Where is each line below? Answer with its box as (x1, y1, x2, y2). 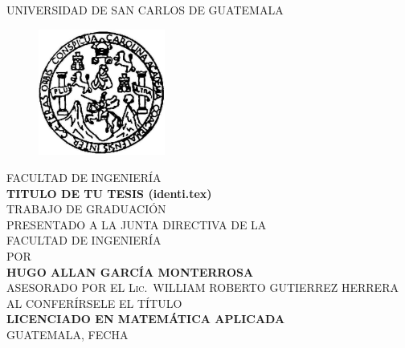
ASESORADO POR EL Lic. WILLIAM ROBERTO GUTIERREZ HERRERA (6, 279, 399, 296)
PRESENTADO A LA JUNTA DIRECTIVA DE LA (6, 216, 267, 233)
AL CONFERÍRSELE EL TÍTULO (6, 294, 182, 311)
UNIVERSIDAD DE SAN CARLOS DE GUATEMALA (6, 2, 284, 18)
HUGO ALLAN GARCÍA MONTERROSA (6, 263, 254, 280)
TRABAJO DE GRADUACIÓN (6, 200, 166, 217)
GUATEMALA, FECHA (6, 326, 129, 342)
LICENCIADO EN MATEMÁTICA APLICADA (6, 310, 285, 327)
